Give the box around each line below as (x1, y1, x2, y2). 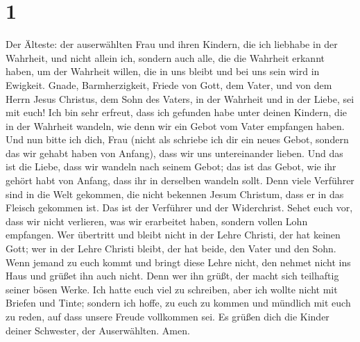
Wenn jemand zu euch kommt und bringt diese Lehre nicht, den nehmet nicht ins (6, 254, 351, 269)
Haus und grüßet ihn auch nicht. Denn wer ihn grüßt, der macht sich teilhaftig (6, 268, 339, 283)
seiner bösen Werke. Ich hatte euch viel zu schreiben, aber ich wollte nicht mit (6, 282, 338, 296)
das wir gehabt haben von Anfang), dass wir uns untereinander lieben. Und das (6, 145, 343, 160)
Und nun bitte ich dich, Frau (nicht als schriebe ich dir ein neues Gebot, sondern (6, 132, 349, 147)
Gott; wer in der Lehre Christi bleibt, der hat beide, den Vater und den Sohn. (6, 241, 336, 256)
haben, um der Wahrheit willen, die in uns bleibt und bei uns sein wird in (6, 64, 320, 79)
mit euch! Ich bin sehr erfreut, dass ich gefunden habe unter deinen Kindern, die (6, 105, 348, 120)
